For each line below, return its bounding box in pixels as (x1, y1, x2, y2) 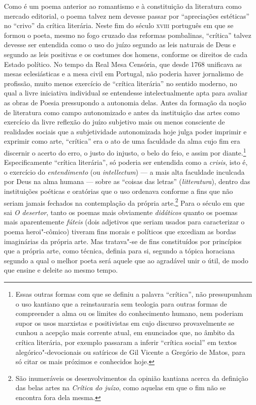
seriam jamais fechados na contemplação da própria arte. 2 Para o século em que (4, 196, 245, 208)
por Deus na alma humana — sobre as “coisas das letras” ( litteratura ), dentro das (4, 176, 251, 187)
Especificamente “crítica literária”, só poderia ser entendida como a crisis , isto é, (4, 157, 248, 167)
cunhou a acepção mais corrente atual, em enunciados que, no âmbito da (15, 327, 235, 338)
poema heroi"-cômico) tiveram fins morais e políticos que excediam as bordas (4, 226, 236, 236)
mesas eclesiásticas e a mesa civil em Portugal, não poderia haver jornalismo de (4, 68, 244, 79)
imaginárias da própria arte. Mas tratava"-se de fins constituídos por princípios (4, 236, 242, 246)
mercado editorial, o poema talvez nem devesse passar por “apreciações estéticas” (4, 10, 250, 21)
